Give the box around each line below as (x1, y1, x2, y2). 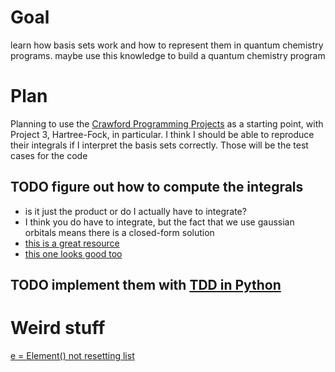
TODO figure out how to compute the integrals (10, 179, 304, 196)
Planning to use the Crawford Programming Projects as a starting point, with (10, 117, 324, 130)
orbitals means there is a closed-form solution (24, 226, 215, 238)
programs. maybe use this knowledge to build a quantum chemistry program (10, 49, 326, 61)
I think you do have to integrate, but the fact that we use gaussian (24, 216, 295, 228)
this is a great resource (24, 237, 120, 249)
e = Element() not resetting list (10, 350, 135, 362)
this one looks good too (24, 247, 123, 260)
